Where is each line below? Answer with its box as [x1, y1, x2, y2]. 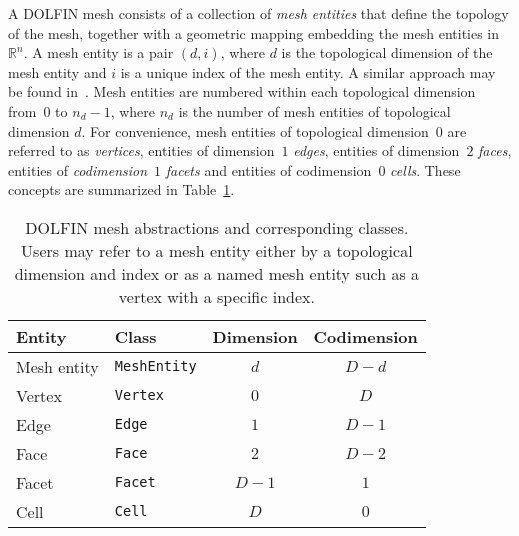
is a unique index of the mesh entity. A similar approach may [120, 61, 496, 82]
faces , [478, 140, 512, 161]
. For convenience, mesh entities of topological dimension [81, 120, 429, 141]
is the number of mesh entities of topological [178, 100, 451, 121]
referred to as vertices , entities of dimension [8, 140, 275, 161]
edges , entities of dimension [293, 140, 460, 161]
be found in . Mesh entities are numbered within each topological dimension [8, 81, 476, 102]
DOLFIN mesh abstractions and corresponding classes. [25, 215, 409, 239]
